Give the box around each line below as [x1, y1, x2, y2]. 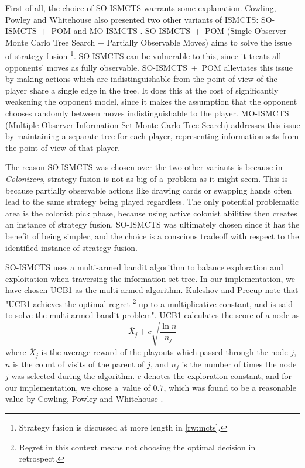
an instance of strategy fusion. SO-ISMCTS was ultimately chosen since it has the [5, 218, 300, 230]
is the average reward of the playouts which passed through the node [41, 346, 288, 358]
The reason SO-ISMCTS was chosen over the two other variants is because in [5, 161, 283, 173]
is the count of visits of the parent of [13, 357, 145, 370]
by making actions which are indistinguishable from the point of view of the [5, 73, 277, 85]
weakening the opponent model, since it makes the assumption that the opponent [5, 95, 297, 108]
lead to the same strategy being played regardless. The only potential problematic [5, 195, 299, 208]
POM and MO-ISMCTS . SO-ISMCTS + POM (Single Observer [51, 25, 287, 37]
